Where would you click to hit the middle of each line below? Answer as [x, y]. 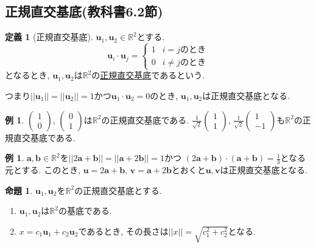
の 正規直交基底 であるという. [148, 75]
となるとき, [27, 75]
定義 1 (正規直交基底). [49, 37]
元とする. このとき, [43, 169]
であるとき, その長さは [123, 231]
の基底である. [85, 211]
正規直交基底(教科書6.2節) [84, 11]
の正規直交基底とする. [118, 190]
